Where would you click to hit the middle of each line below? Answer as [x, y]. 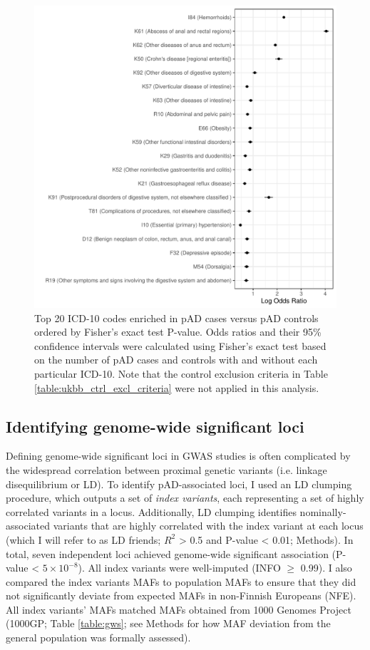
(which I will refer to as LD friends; [83, 539]
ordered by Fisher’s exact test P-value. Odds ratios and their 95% [178, 332]
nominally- [323, 511]
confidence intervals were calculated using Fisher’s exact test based [180, 345]
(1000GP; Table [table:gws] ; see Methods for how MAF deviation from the [168, 623]
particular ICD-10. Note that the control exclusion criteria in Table [181, 373]
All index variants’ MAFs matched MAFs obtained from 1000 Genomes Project [179, 609]
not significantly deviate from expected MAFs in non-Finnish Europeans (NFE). [181, 595]
